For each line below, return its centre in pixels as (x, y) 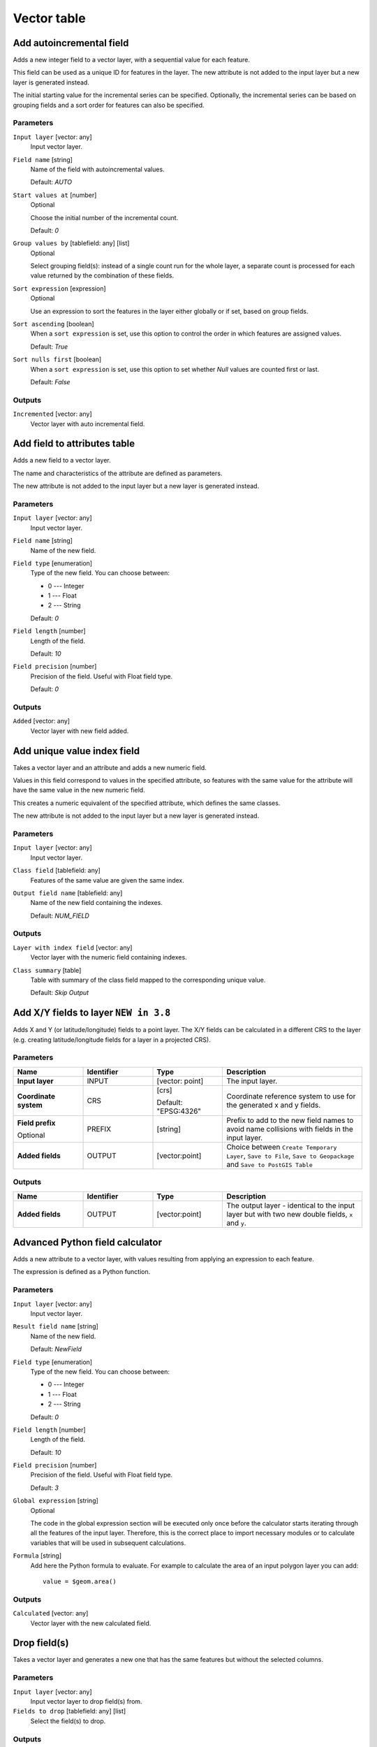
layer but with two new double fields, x (290, 1214)
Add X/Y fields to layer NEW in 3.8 (92, 1013)
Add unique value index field (76, 751)
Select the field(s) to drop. (68, 1721)
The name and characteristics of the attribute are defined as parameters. (118, 473)
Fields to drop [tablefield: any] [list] (69, 1711)
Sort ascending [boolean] (53, 324)
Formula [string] (37, 1556)
